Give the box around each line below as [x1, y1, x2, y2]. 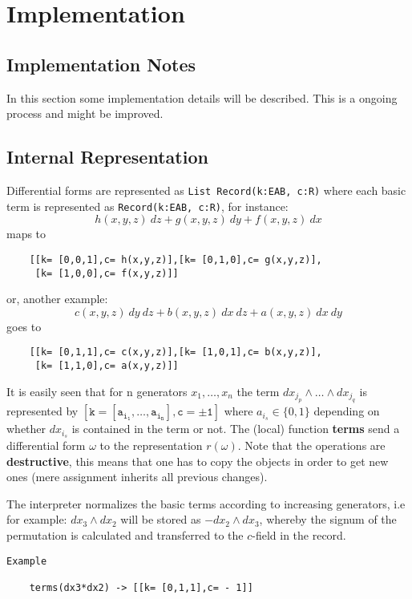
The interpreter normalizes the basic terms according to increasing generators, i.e [6, 495, 406, 512]
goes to [6, 318, 42, 334]
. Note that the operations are [237, 436, 386, 453]
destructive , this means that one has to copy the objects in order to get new [6, 452, 389, 469]
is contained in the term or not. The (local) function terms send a [71, 420, 400, 437]
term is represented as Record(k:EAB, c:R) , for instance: [6, 197, 289, 214]
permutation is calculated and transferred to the [6, 526, 244, 543]
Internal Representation [6, 144, 208, 169]
